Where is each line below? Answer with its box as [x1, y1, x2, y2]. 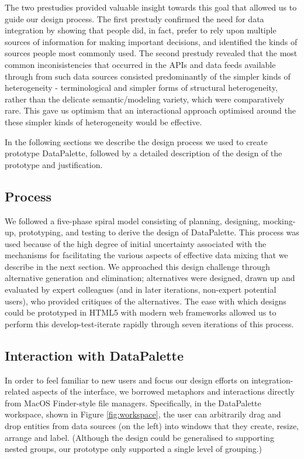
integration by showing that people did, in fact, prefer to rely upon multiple [5, 24, 277, 36]
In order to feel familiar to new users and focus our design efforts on [5, 374, 249, 386]
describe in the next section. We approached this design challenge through [5, 260, 270, 272]
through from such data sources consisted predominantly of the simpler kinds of [5, 70, 291, 82]
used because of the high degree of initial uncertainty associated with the [5, 237, 267, 249]
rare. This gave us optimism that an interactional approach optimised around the [5, 104, 296, 117]
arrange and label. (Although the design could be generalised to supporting [5, 431, 274, 443]
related [5, 385, 30, 398]
